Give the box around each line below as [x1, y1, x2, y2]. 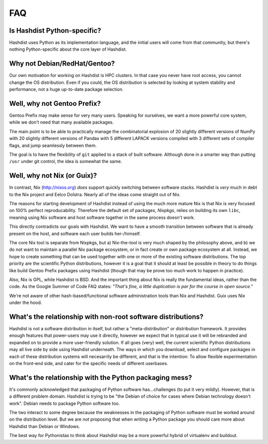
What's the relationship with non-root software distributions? [9, 312, 203, 321]
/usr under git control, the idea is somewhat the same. [9, 158, 123, 164]
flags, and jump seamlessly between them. [9, 142, 97, 148]
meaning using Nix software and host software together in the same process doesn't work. [9, 214, 196, 221]
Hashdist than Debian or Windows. [9, 423, 80, 429]
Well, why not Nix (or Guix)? [9, 171, 97, 180]
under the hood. [9, 299, 42, 305]
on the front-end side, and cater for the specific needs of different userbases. [9, 361, 168, 367]
